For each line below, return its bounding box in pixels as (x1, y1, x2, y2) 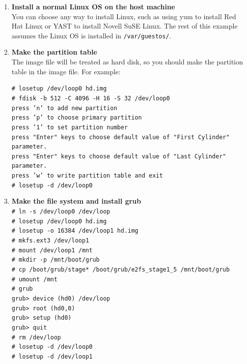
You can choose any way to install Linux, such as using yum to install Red (11, 11, 236, 21)
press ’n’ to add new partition (11, 104, 117, 112)
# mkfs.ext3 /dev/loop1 (11, 237, 89, 244)
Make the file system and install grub (11, 196, 141, 206)
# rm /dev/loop (11, 334, 61, 341)
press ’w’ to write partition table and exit (11, 172, 163, 180)
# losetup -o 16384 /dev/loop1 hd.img (11, 227, 138, 235)
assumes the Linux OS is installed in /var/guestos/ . (11, 30, 171, 40)
